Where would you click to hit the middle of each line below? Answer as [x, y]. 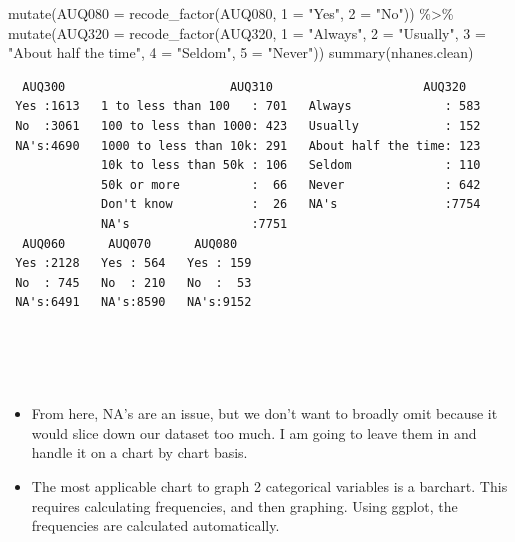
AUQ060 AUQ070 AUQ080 [130, 243]
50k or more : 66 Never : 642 [291, 184]
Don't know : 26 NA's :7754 [291, 204]
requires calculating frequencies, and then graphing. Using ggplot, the [244, 505]
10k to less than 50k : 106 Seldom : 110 [291, 165]
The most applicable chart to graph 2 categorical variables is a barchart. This [269, 486]
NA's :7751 [194, 223]
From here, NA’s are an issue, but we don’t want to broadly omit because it [264, 413]
